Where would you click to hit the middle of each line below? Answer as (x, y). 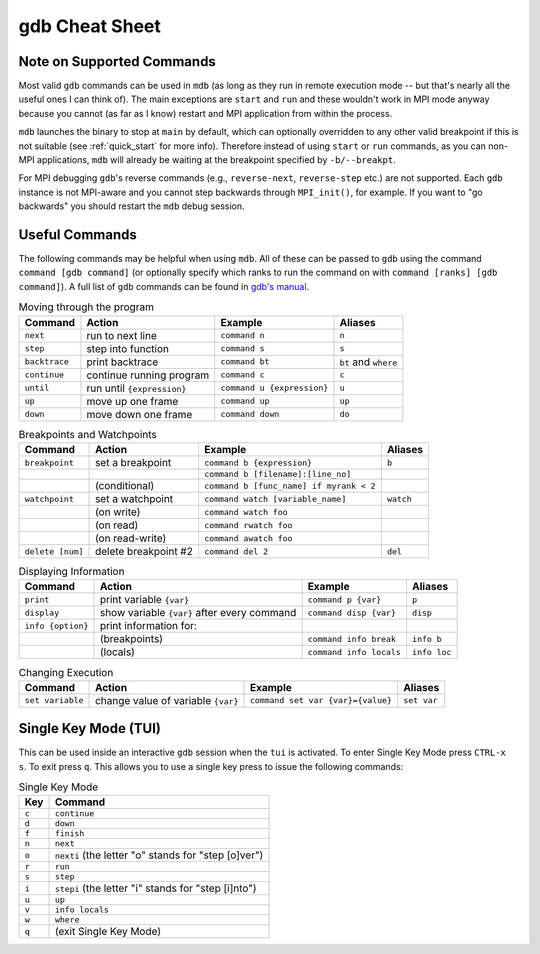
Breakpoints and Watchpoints (87, 434)
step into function (128, 348)
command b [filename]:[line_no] (277, 474)
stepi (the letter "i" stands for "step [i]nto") (155, 888)
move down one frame (139, 414)
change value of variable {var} (167, 700)
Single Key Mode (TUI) (90, 728)
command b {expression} (258, 462)
